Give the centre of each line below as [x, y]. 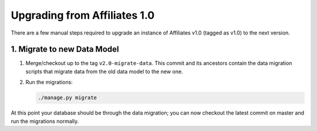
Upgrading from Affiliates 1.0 [83, 15]
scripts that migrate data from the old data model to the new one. [104, 71]
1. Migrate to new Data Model [65, 49]
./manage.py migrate [67, 98]
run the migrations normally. [45, 121]
